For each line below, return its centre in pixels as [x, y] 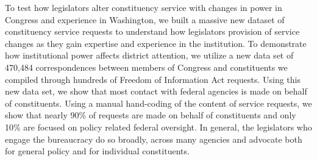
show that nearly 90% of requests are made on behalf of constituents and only [151, 115]
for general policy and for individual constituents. [97, 151]
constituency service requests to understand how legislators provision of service [152, 31]
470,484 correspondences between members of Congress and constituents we [146, 67]
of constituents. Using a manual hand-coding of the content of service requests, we [158, 103]
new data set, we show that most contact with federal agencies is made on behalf [156, 91]
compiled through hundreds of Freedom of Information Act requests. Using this [153, 79]
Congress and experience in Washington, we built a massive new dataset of [145, 19]
